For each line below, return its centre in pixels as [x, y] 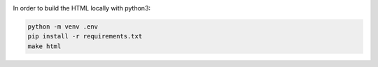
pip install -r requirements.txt [85, 36]
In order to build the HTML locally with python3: [82, 8]
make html [44, 46]
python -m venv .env [63, 27]
